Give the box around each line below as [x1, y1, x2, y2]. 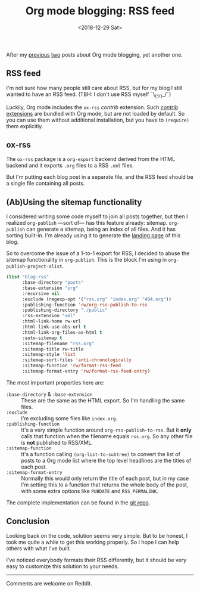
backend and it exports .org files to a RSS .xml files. [6, 162, 134, 169]
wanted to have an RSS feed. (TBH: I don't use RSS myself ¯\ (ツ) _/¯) [6, 91, 171, 99]
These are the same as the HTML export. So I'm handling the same [21, 396, 185, 404]
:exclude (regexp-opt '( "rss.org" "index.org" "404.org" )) [21, 296, 171, 302]
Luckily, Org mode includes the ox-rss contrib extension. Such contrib [6, 103, 179, 111]
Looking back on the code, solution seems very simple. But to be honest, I [6, 532, 188, 539]
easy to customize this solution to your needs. [6, 562, 119, 570]
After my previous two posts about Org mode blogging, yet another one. [6, 51, 183, 58]
